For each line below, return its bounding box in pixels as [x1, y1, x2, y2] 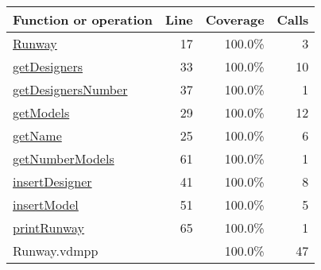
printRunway [13, 218, 85, 237]
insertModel [13, 195, 79, 214]
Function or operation [13, 10, 153, 29]
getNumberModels [13, 149, 114, 168]
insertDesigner [13, 172, 92, 191]
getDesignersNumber [13, 80, 128, 98]
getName [13, 126, 62, 145]
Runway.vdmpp [13, 241, 99, 260]
